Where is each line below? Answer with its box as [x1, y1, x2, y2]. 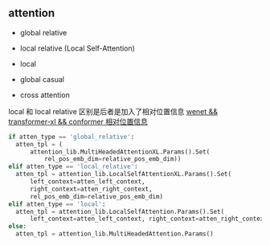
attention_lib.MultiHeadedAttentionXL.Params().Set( [29, 148, 211, 156]
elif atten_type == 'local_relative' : [8, 162, 138, 171]
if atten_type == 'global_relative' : [8, 133, 135, 141]
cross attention [19, 90, 70, 100]
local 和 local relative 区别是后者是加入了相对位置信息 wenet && [8, 106, 219, 116]
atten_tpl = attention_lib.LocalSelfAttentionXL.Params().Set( [15, 170, 231, 178]
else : [8, 223, 27, 231]
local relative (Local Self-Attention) [19, 43, 135, 53]
